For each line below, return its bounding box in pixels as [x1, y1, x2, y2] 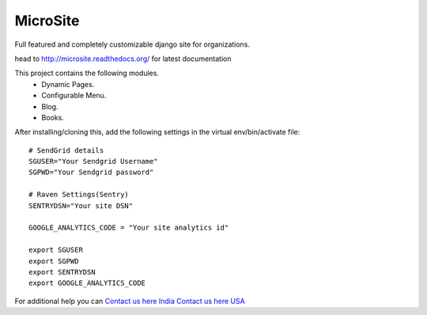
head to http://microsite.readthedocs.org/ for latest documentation [14, 54, 232, 63]
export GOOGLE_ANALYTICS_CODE [28, 279, 146, 288]
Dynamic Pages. [41, 79, 95, 89]
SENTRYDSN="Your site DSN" [28, 201, 134, 210]
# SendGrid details [28, 146, 104, 154]
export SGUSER [28, 245, 83, 255]
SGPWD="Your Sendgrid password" [28, 168, 154, 177]
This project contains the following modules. [14, 68, 160, 78]
